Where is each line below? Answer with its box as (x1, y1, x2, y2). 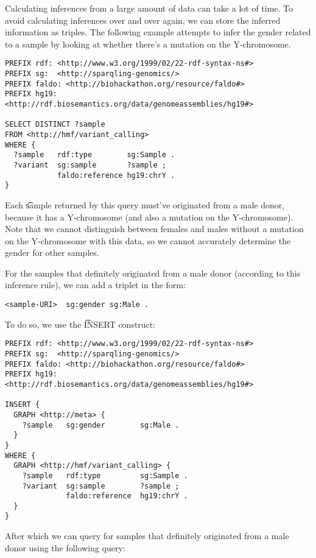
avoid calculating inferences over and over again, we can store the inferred (5, 13, 281, 26)
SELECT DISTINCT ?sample (5, 120, 105, 129)
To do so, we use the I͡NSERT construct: (5, 317, 156, 330)
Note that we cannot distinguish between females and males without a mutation (5, 222, 304, 235)
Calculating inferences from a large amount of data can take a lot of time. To (5, 2, 293, 14)
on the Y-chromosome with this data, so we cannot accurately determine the (5, 234, 291, 247)
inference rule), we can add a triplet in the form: (5, 278, 186, 291)
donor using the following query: (5, 541, 125, 554)
